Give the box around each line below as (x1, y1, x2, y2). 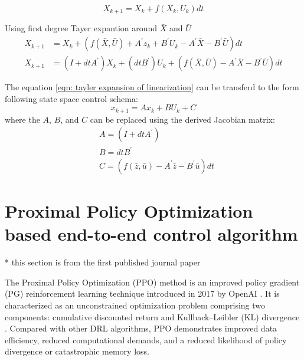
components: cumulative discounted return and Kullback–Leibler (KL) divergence (5, 310, 300, 323)
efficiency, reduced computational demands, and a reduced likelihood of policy (5, 333, 287, 346)
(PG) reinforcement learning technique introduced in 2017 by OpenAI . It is (5, 287, 280, 300)
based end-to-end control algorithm (5, 222, 298, 246)
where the (5, 113, 40, 125)
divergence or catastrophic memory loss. (5, 345, 149, 357)
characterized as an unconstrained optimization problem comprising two (5, 299, 266, 311)
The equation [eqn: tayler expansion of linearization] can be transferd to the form (5, 81, 299, 93)
